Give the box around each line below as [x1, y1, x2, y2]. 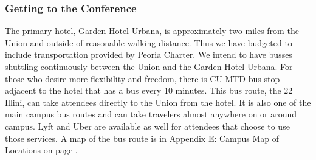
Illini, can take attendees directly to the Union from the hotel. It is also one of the [5, 96, 311, 108]
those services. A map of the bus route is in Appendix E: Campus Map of [5, 131, 280, 144]
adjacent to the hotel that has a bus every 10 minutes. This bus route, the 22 [5, 84, 293, 97]
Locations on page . [5, 144, 78, 156]
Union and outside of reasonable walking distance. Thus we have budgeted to [5, 36, 292, 49]
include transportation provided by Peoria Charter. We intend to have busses [5, 48, 292, 61]
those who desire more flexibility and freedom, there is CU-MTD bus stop [5, 72, 280, 85]
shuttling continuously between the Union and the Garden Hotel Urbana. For [5, 60, 293, 72]
